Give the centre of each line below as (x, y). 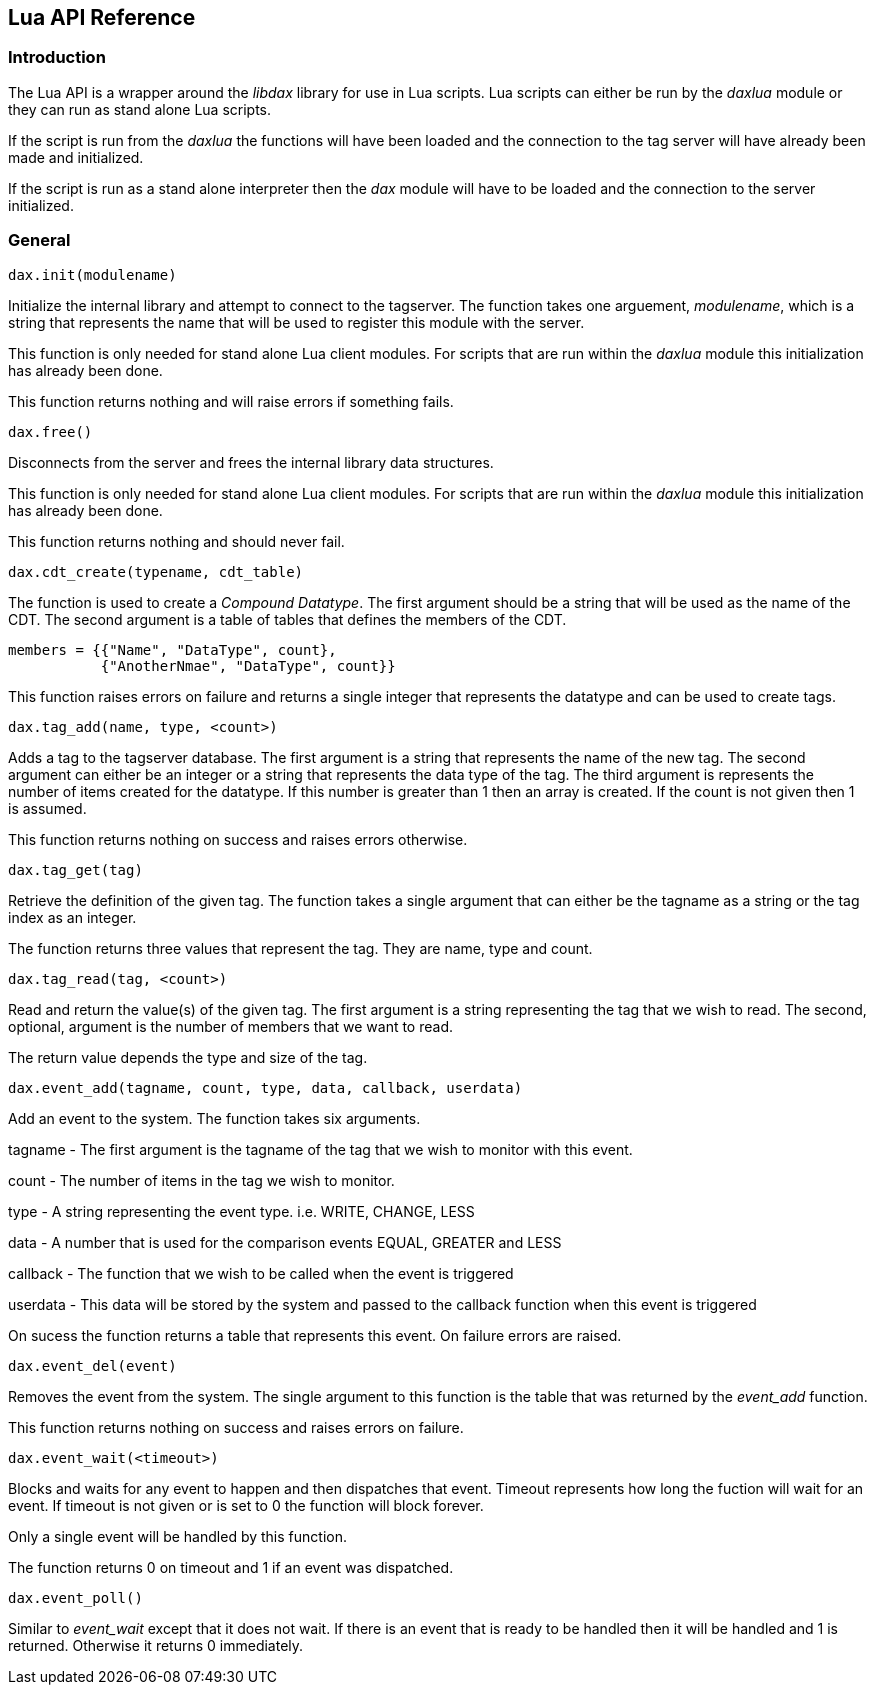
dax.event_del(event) (92, 1365)
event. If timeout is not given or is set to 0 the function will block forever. (246, 1505)
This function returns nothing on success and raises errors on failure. (236, 1427)
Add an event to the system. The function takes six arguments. (214, 1118)
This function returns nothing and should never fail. (176, 541)
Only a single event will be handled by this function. (177, 1536)
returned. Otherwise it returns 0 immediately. (156, 1645)
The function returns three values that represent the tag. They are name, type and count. (300, 948)
